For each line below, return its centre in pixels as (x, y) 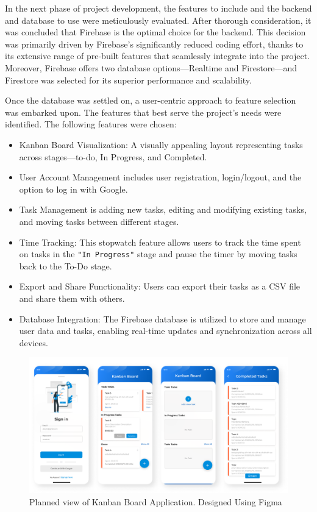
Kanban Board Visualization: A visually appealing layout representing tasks (161, 144)
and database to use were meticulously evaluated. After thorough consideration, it (158, 20)
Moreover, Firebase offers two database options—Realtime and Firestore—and (151, 67)
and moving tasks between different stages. (99, 221)
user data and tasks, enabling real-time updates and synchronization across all (166, 331)
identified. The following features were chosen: (91, 124)
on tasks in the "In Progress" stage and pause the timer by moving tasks (158, 254)
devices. (34, 342)
